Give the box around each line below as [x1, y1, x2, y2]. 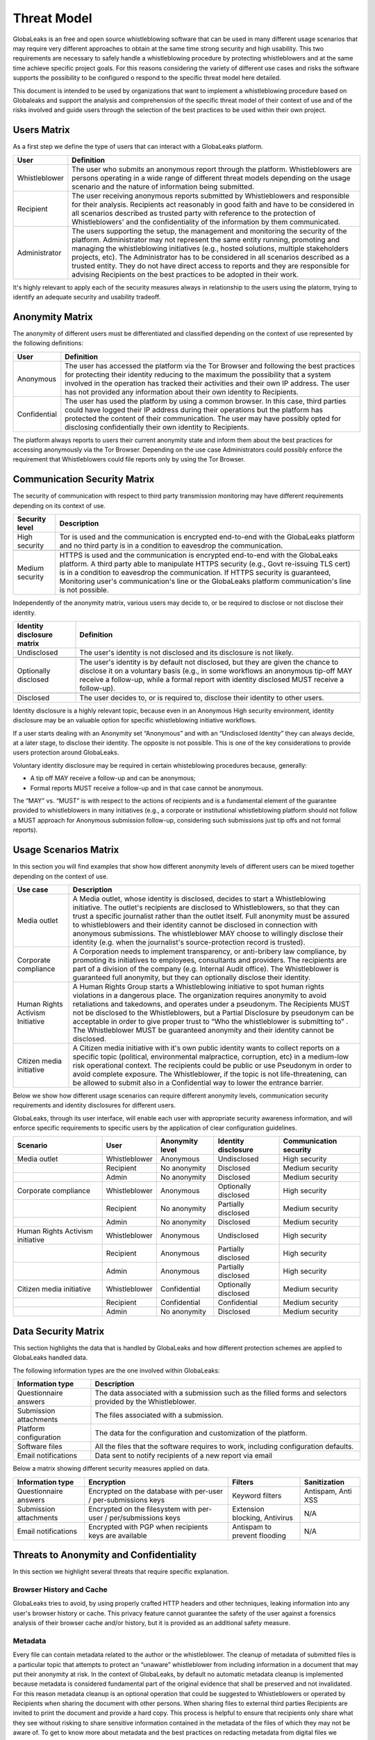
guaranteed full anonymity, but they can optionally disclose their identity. [72, 972, 310, 982]
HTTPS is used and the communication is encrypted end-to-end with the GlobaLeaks [59, 551, 338, 560]
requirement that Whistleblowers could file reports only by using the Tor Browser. [12, 455, 246, 464]
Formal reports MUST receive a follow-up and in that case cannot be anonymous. [30, 784, 264, 792]
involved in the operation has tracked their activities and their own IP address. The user [65, 378, 350, 388]
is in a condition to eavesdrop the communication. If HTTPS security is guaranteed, [59, 568, 331, 578]
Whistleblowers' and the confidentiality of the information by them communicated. [72, 216, 340, 226]
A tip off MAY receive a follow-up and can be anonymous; [30, 774, 196, 782]
